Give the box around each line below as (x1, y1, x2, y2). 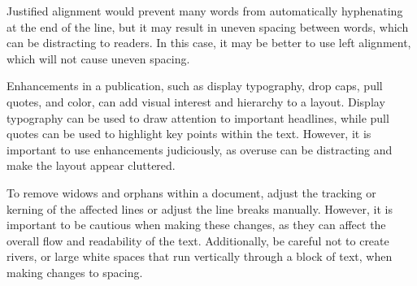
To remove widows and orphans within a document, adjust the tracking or (7, 184, 376, 201)
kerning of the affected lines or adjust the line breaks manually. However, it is (7, 200, 393, 217)
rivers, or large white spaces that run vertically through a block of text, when (7, 248, 393, 265)
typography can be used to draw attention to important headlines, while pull (7, 109, 389, 126)
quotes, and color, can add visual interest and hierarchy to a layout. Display (7, 93, 385, 110)
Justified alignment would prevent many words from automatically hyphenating (7, 2, 403, 19)
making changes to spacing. (7, 263, 143, 280)
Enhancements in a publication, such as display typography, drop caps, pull (7, 77, 383, 94)
